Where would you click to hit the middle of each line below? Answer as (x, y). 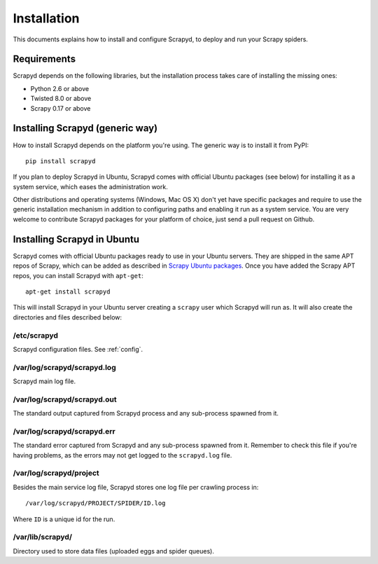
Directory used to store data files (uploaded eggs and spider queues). (114, 551)
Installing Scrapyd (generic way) (85, 129)
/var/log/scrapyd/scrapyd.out (65, 399)
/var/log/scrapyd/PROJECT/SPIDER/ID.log (96, 503)
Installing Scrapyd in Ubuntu (76, 239)
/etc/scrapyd (36, 335)
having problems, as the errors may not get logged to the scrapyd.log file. (122, 455)
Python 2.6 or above (60, 88)
